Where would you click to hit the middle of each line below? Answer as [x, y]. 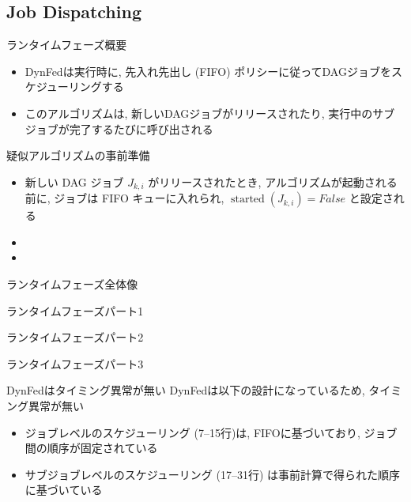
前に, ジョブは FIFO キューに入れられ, [124, 198]
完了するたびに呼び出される [141, 128]
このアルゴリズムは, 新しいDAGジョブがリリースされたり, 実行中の [199, 113]
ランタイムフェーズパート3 [75, 363]
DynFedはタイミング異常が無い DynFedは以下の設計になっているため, [186, 390]
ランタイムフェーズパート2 [75, 337]
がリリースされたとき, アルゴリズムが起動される [273, 181]
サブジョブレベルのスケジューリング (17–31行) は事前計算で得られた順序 [213, 474]
